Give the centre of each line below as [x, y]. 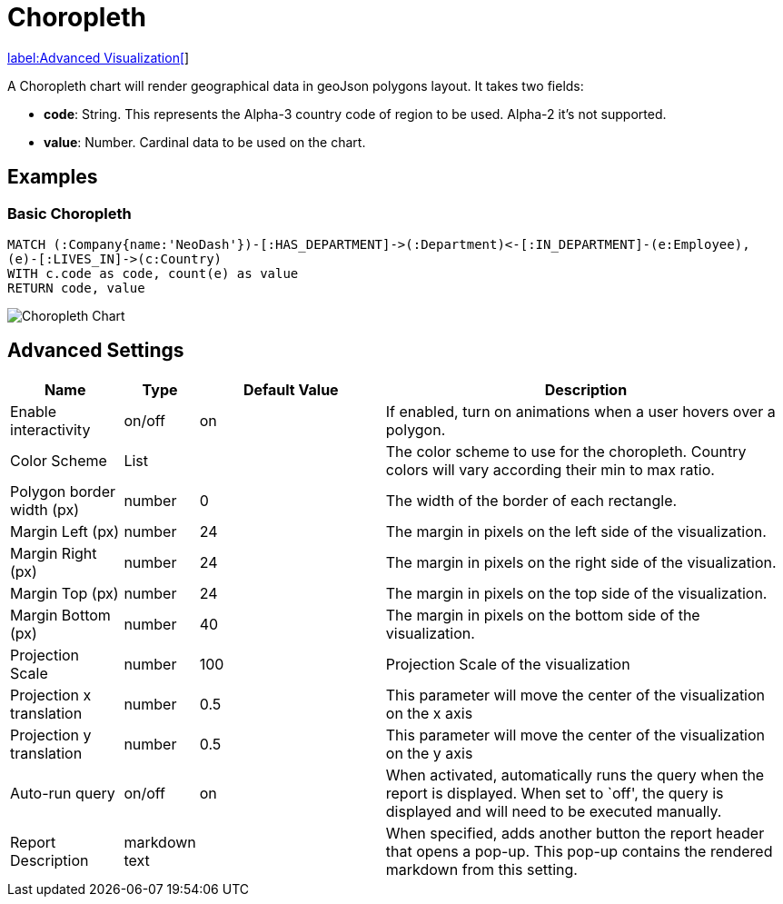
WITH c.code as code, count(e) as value [153, 273]
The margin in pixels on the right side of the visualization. [581, 562]
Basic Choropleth [69, 213]
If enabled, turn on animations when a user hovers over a [580, 411]
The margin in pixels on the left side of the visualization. [576, 531]
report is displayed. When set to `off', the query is [555, 793]
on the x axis [429, 713]
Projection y [51, 735]
